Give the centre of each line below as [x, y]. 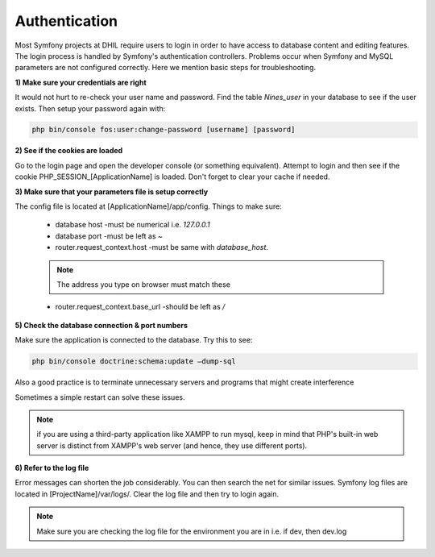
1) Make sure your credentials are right [81, 82]
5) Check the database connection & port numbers [101, 325]
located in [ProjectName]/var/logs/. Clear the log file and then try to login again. [147, 494]
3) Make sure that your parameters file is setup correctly [112, 191]
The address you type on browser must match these [144, 284]
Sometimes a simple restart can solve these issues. [100, 397]
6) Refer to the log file [52, 468]
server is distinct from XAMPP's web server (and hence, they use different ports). [172, 445]
